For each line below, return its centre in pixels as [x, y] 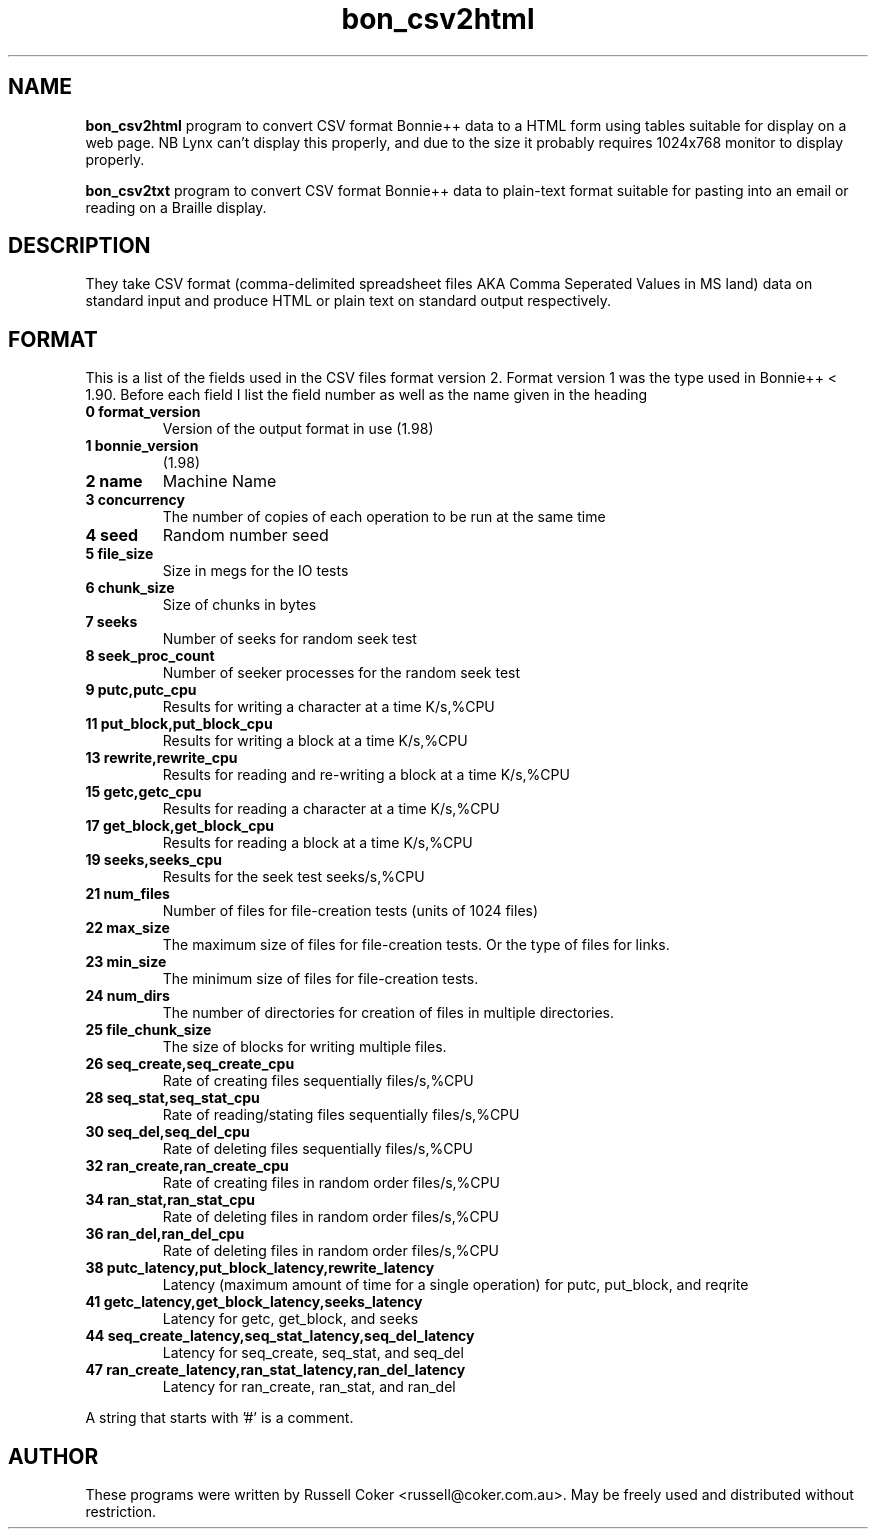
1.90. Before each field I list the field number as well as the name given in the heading [366, 395]
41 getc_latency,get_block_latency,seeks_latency [254, 1302]
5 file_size [119, 554]
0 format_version [143, 412]
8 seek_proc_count [150, 656]
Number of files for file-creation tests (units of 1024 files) [350, 911]
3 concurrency [135, 500]
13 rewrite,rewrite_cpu [161, 758]
